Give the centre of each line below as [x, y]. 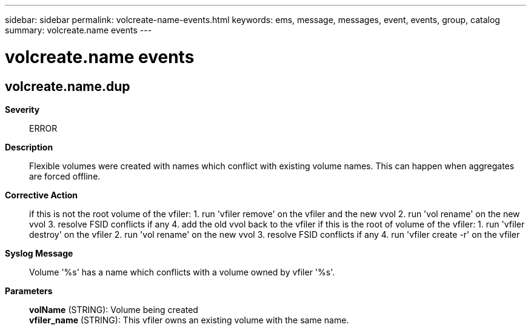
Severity [22, 109]
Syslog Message [39, 253]
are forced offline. [65, 176]
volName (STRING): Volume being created [114, 309]
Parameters [29, 291]
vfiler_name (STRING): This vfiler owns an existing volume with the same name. [189, 320]
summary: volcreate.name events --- [78, 30]
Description [29, 147]
